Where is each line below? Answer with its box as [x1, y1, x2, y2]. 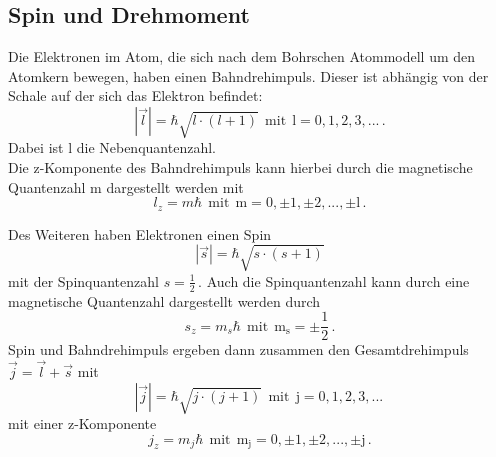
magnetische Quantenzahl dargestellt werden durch [8, 290, 321, 311]
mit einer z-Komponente [8, 413, 157, 434]
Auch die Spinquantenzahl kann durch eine [206, 270, 470, 291]
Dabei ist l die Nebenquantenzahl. [8, 137, 216, 158]
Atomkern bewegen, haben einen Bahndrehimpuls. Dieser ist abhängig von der [8, 65, 489, 86]
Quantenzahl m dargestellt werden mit [8, 176, 244, 197]
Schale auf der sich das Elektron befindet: [8, 85, 263, 106]
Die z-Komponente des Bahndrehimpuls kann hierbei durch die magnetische [8, 156, 473, 177]
